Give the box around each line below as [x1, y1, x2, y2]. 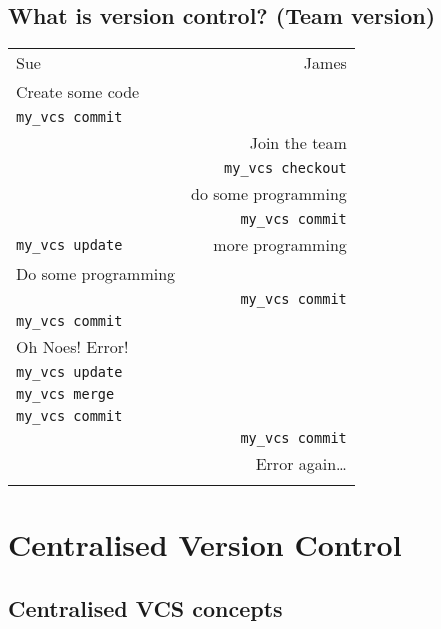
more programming [213, 233, 347, 257]
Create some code [16, 80, 140, 104]
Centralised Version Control [8, 524, 402, 565]
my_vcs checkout [224, 160, 347, 177]
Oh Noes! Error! [16, 335, 129, 359]
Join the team [249, 131, 347, 155]
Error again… [255, 452, 347, 476]
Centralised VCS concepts [8, 592, 283, 623]
